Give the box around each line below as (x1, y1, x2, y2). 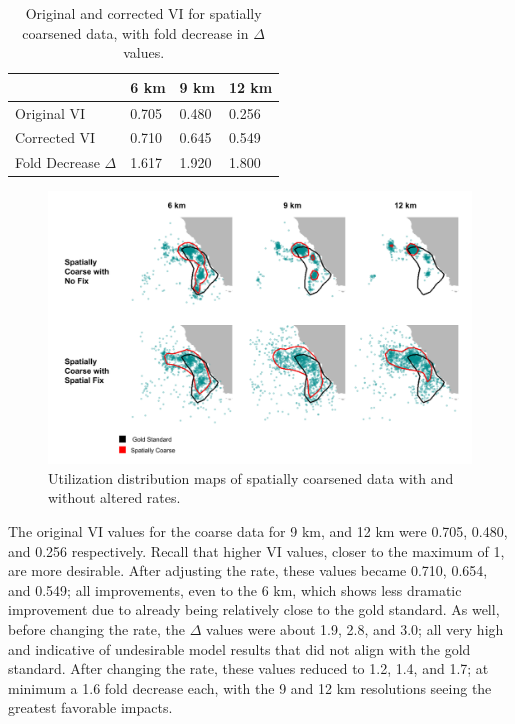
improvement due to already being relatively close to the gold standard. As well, (8, 599, 500, 620)
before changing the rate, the (8, 619, 186, 640)
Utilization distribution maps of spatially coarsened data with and (48, 467, 454, 488)
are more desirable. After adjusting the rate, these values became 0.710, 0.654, (8, 560, 488, 581)
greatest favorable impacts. (8, 697, 173, 718)
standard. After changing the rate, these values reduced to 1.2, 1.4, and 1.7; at (8, 658, 489, 679)
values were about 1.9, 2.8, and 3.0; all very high (206, 619, 504, 640)
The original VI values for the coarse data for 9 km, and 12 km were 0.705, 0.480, (8, 521, 508, 542)
